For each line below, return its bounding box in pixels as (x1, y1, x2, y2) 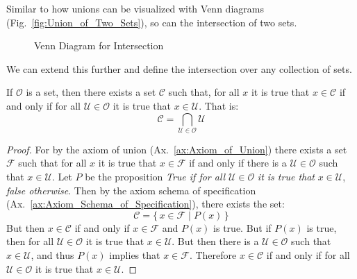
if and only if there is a (189, 155, 287, 170)
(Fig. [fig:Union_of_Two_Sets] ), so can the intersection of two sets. (6, 15, 297, 29)
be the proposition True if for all (85, 169, 226, 184)
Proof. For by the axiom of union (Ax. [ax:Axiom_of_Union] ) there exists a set (6, 142, 347, 156)
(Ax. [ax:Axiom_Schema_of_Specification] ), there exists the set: (6, 196, 285, 211)
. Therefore (189, 248, 237, 262)
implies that (109, 248, 160, 262)
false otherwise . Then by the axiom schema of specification (6, 183, 256, 197)
